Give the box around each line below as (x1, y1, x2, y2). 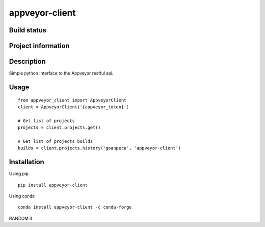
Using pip (9, 171, 29, 177)
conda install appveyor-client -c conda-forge (18, 204, 132, 210)
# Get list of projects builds (18, 138, 93, 144)
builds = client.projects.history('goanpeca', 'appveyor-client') (18, 145, 181, 151)
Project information (9, 42, 70, 50)
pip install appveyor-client (18, 182, 88, 188)
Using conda (9, 193, 35, 199)
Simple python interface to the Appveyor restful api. (9, 70, 114, 76)
